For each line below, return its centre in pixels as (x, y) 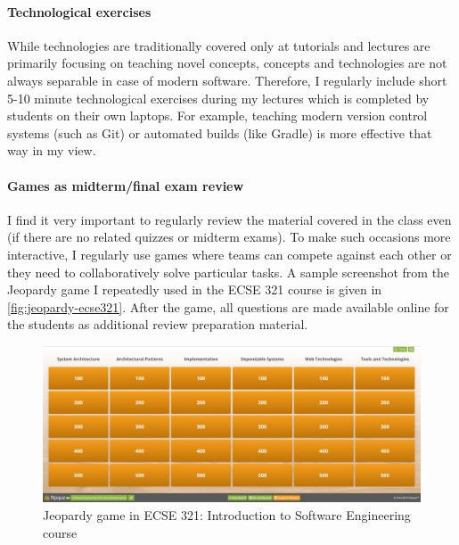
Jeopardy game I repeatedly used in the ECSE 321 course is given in (195, 289)
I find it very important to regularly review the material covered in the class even (229, 219)
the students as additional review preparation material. (158, 324)
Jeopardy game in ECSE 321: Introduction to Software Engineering (227, 515)
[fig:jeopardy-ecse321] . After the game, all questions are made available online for (228, 306)
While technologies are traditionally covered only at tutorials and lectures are (219, 45)
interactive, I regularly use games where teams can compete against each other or (229, 254)
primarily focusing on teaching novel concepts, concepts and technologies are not (227, 63)
